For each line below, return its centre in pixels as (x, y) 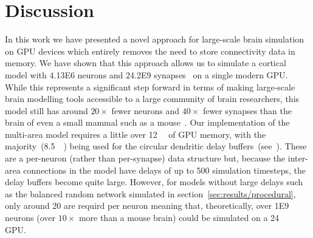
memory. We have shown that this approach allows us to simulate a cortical (146, 63)
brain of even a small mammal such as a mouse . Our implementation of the (147, 122)
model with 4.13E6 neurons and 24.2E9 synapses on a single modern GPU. (146, 74)
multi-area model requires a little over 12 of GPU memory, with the (136, 134)
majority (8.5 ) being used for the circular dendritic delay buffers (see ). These (156, 146)
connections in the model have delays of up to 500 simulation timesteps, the (165, 170)
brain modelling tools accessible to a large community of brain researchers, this (152, 99)
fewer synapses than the (247, 110)
